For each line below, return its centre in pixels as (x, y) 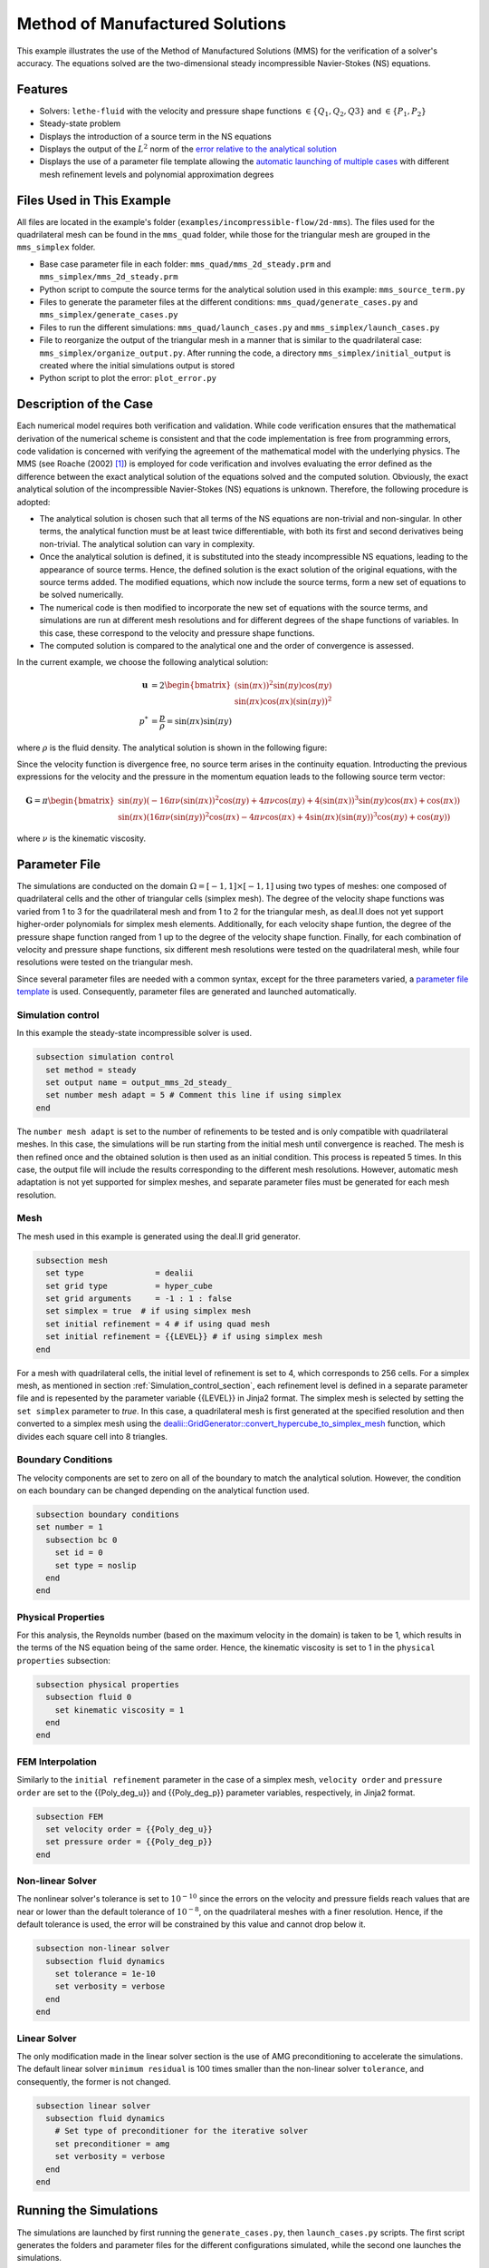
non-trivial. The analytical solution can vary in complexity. (147, 543)
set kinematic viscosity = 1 (120, 1710)
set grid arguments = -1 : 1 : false (139, 1299)
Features (42, 89)
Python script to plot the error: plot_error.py (128, 378)
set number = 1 (69, 1527)
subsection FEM (69, 1816)
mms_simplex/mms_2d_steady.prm (109, 277)
